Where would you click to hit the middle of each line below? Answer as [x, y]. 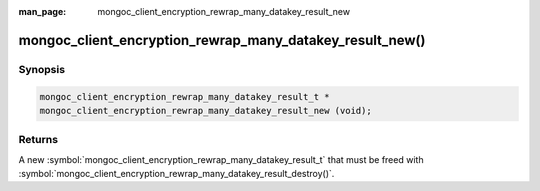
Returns [38, 140]
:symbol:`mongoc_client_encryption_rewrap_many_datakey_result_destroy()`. [176, 174]
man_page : [42, 11]
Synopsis [41, 69]
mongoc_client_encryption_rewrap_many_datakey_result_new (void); [205, 110]
